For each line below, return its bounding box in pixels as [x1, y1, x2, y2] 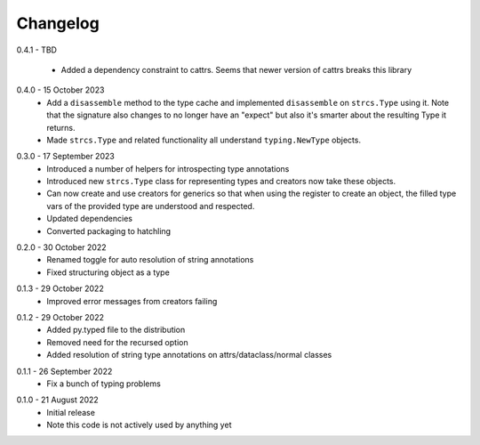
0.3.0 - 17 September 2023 [16, 151, 115, 162]
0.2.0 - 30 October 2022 [16, 242, 107, 253]
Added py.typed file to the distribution [46, 325, 186, 336]
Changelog [16, 13, 100, 33]
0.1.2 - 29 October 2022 [16, 311, 104, 322]
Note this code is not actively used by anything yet [46, 419, 232, 431]
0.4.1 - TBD [16, 44, 58, 55]
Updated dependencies [46, 214, 133, 224]
